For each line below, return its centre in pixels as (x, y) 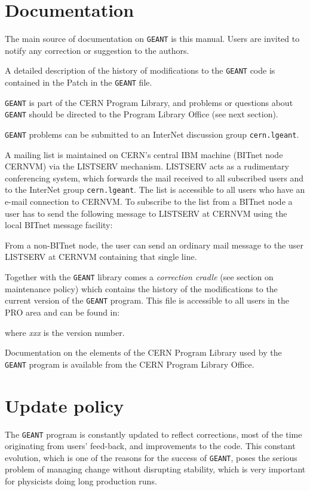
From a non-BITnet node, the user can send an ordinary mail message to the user (154, 245)
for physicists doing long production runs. (81, 481)
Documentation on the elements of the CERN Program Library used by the (143, 352)
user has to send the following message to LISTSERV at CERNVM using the (146, 213)
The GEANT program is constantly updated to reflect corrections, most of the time (154, 434)
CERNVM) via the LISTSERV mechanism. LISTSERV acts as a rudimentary (147, 166)
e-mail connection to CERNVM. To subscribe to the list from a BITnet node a (149, 201)
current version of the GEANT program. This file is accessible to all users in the (147, 300)
